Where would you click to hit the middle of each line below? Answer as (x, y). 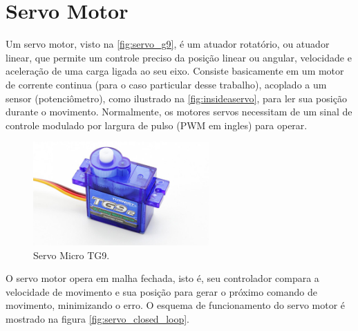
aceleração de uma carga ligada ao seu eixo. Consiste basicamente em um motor (175, 71)
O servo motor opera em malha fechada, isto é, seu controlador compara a (162, 278)
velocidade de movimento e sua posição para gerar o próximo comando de (161, 291)
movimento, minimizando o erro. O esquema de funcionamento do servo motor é (176, 305)
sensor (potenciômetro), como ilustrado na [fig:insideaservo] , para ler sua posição (176, 98)
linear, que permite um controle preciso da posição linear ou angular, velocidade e (179, 57)
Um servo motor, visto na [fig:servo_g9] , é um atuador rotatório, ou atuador (168, 44)
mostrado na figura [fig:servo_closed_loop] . (98, 318)
